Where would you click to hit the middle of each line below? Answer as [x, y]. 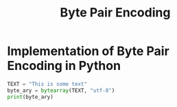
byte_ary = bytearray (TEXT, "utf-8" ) [61, 91]
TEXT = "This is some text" [47, 84]
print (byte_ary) [30, 97]
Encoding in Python [64, 66]
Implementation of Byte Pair [88, 51]
